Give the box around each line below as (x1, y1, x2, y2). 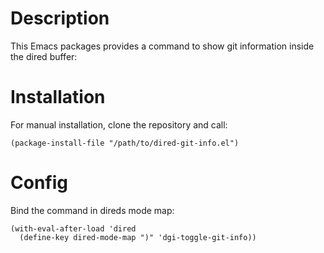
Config (10, 172, 68, 194)
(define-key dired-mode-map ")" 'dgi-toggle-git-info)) (19, 232, 257, 242)
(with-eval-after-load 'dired (10, 223, 137, 234)
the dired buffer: (10, 50, 78, 62)
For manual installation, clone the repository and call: (10, 118, 228, 131)
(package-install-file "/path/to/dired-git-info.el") (10, 138, 240, 148)
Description (10, 7, 110, 30)
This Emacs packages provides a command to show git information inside (10, 40, 315, 52)
